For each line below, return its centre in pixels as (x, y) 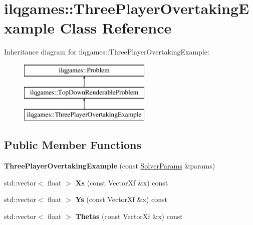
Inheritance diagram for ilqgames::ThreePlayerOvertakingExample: (107, 52)
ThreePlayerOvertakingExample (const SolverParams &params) (110, 166)
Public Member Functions (73, 145)
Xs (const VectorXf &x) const (122, 182)
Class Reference (116, 28)
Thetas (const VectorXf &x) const (129, 216)
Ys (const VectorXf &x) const (121, 199)
